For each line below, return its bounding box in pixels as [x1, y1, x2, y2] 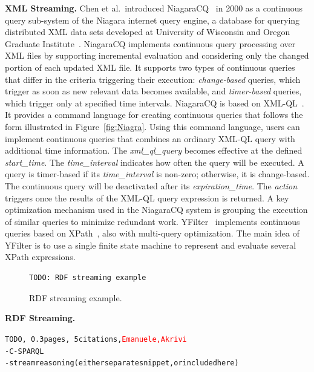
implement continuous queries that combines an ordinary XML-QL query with [5, 132, 295, 145]
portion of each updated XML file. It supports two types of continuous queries [5, 60, 295, 73]
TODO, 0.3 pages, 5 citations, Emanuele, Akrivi [5, 334, 187, 344]
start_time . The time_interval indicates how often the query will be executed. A [5, 155, 304, 168]
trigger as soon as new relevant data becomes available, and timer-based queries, [5, 85, 302, 97]
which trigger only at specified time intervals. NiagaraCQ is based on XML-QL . [5, 96, 304, 109]
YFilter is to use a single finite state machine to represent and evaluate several [5, 238, 296, 251]
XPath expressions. [5, 250, 76, 263]
